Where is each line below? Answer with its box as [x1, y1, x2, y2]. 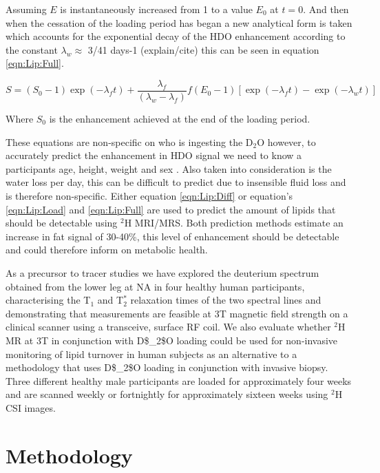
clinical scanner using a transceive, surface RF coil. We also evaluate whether [6, 319, 331, 334]
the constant [6, 42, 58, 56]
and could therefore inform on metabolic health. [6, 242, 208, 257]
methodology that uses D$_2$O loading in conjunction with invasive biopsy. [6, 360, 328, 375]
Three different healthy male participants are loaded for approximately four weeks [6, 373, 352, 388]
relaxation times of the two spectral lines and [130, 293, 321, 307]
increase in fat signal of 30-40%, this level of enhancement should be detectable [6, 229, 339, 243]
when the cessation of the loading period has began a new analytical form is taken [6, 15, 352, 30]
